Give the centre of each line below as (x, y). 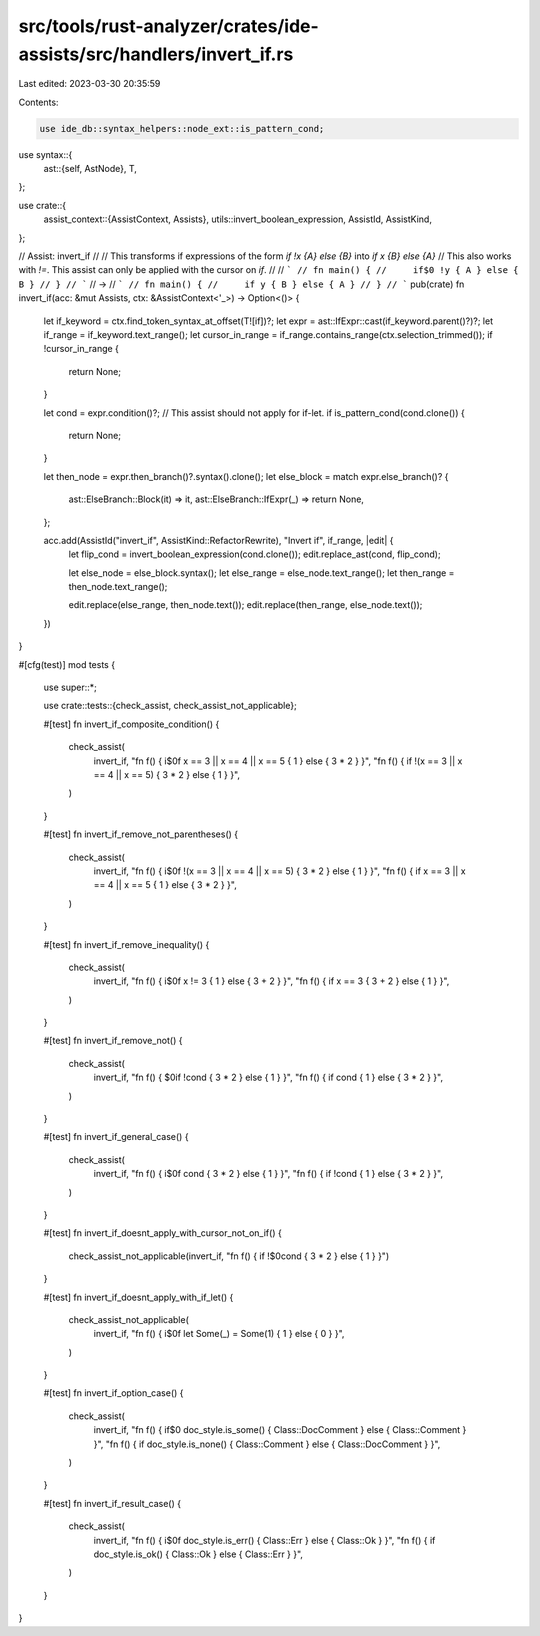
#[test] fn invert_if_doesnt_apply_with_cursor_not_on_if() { (162, 1233)
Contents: (38, 102)
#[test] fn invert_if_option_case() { (113, 1393)
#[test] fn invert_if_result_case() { (112, 1503)
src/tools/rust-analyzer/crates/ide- (168, 26)
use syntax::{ (45, 154)
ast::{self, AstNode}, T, (90, 169)
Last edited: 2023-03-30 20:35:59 (89, 84)
